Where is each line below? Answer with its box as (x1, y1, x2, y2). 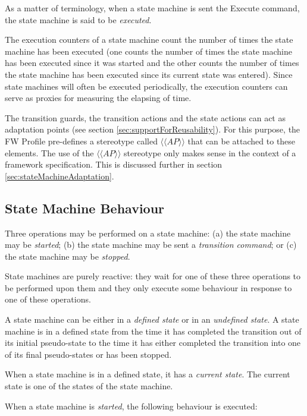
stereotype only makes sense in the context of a (124, 146, 296, 159)
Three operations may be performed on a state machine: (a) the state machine (5, 226, 291, 239)
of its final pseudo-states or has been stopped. (5, 348, 172, 360)
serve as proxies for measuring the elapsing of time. (5, 92, 192, 104)
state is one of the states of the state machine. (5, 380, 173, 392)
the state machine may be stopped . (5, 250, 130, 262)
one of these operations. (5, 293, 91, 305)
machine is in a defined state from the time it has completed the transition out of (5, 324, 302, 337)
